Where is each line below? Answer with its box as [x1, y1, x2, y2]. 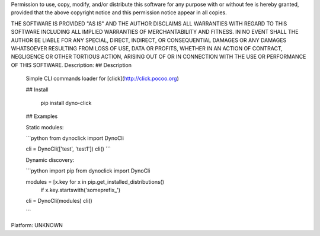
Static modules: [25, 123, 64, 130]
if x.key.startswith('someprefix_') [40, 187, 121, 194]
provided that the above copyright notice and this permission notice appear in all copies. [11, 9, 228, 16]
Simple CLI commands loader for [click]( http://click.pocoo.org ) [25, 75, 179, 82]
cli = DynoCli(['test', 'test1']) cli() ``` [25, 145, 111, 152]
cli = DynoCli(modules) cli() [25, 197, 93, 205]
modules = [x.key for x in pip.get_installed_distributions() [25, 178, 165, 185]
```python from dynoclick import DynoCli [25, 135, 124, 142]
